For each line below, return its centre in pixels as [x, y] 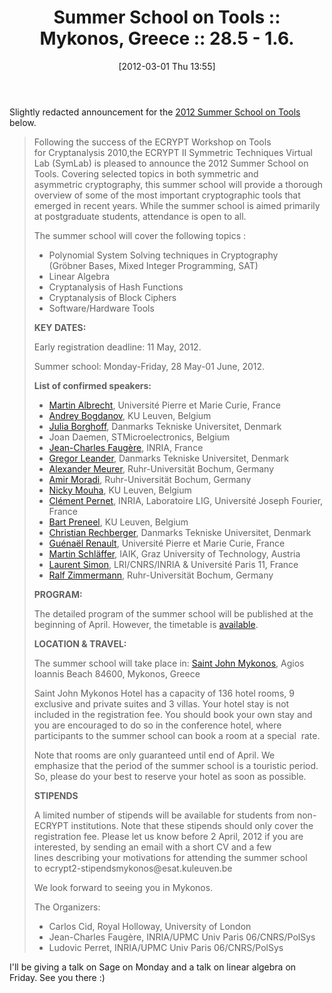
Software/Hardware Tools [101, 308]
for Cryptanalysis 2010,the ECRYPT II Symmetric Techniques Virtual [173, 152]
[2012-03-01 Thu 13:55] [167, 66]
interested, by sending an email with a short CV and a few [152, 847]
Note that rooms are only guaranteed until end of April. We [154, 755]
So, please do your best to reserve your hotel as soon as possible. [170, 776]
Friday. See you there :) [57, 977]
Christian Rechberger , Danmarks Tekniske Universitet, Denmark [180, 532]
